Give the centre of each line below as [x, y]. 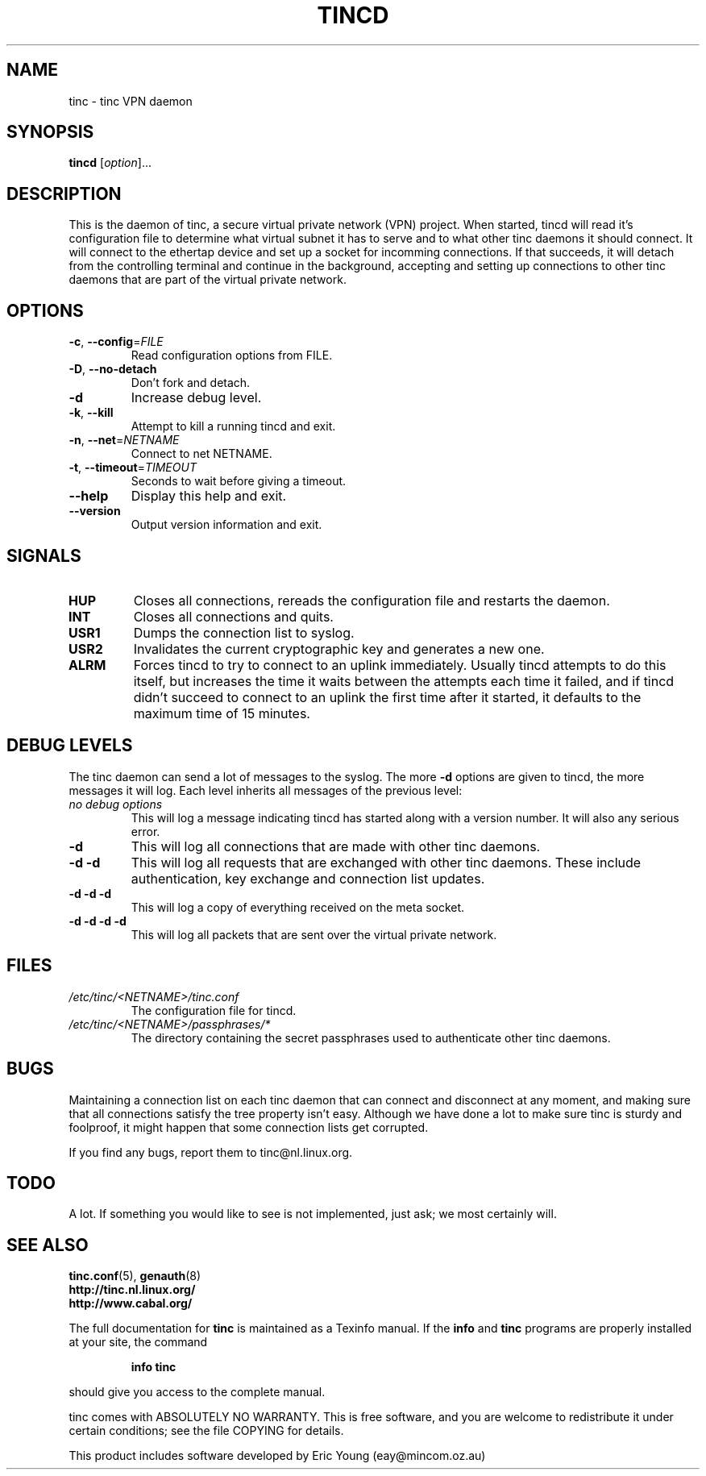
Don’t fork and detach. [191, 383]
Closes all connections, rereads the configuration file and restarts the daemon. [372, 600]
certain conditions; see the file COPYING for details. [206, 1431]
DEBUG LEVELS [70, 746]
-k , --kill [91, 413]
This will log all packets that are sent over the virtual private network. [314, 934]
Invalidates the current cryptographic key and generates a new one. [339, 649]
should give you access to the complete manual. [197, 1392]
